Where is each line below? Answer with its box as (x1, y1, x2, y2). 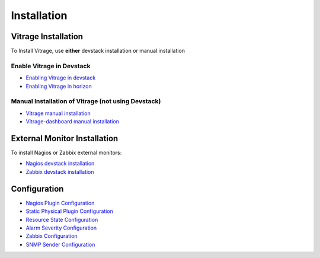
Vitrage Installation (11, 31, 83, 42)
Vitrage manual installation (25, 110, 91, 117)
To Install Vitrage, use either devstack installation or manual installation (11, 47, 185, 55)
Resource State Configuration (25, 216, 98, 223)
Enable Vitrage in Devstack (11, 62, 91, 70)
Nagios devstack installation (25, 160, 95, 167)
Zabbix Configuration (25, 232, 78, 240)
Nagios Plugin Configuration (25, 199, 95, 206)
